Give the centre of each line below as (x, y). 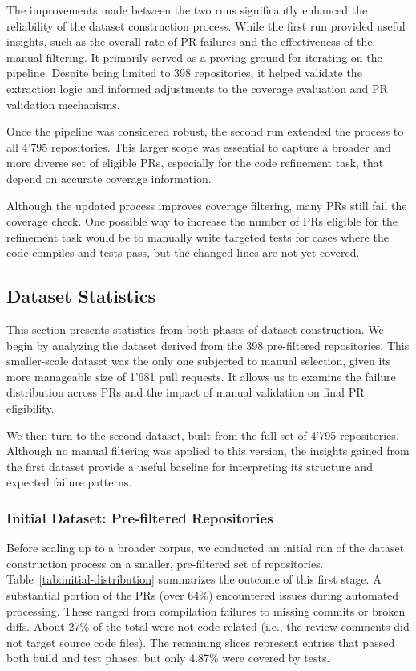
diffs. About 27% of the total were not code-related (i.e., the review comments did (208, 626)
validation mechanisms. (63, 104)
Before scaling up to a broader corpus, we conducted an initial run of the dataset (206, 548)
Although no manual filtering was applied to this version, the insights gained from (208, 451)
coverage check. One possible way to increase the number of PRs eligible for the (202, 221)
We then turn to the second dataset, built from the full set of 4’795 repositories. (203, 435)
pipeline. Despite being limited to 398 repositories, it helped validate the (184, 73)
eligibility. (30, 408)
